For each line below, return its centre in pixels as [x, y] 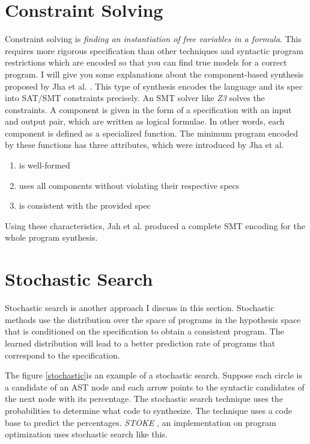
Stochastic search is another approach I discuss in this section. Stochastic [140, 308]
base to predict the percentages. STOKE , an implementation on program [141, 422]
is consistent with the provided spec [85, 205]
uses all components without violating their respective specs [129, 185]
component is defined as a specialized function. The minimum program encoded [151, 133]
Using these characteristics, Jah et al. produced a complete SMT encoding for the [155, 225]
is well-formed [44, 165]
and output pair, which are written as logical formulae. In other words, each [145, 121]
